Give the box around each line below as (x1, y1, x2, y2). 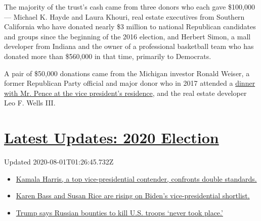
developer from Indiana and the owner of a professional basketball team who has (4, 41, 254, 51)
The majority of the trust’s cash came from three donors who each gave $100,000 (4, 2, 255, 12)
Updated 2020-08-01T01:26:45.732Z (4, 156, 114, 167)
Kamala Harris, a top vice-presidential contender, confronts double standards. (16, 173, 257, 184)
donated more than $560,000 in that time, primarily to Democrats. (4, 50, 211, 61)
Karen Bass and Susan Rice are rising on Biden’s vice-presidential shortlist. (16, 190, 250, 201)
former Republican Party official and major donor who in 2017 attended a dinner (4, 78, 255, 88)
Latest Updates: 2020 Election (4, 127, 219, 148)
